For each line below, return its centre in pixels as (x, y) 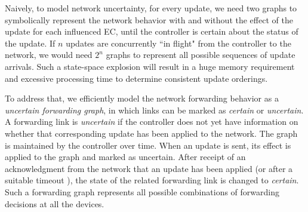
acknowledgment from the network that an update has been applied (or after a (149, 168)
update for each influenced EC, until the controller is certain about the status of (152, 31)
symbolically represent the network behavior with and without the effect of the (149, 19)
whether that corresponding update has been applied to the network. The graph (151, 133)
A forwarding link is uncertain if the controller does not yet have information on (152, 122)
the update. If (30, 43)
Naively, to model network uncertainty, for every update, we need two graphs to (151, 8)
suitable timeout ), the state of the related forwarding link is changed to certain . (152, 180)
